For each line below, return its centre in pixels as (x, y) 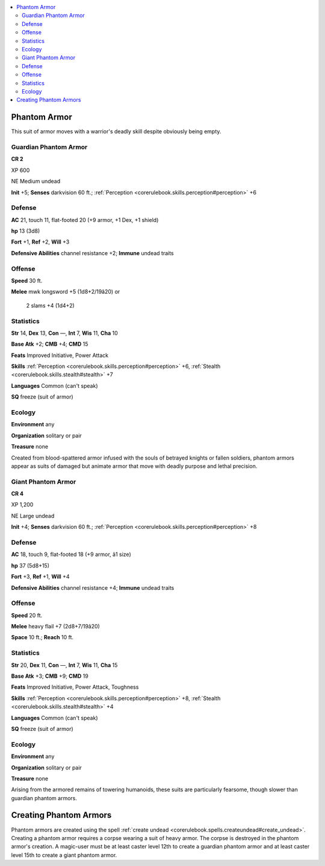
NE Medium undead (36, 182)
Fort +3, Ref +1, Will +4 (40, 577)
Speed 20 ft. (27, 615)
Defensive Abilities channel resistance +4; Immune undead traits (93, 587)
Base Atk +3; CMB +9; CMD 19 (50, 676)
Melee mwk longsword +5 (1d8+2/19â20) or (66, 292)
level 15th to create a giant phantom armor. (64, 855)
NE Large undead (33, 516)
